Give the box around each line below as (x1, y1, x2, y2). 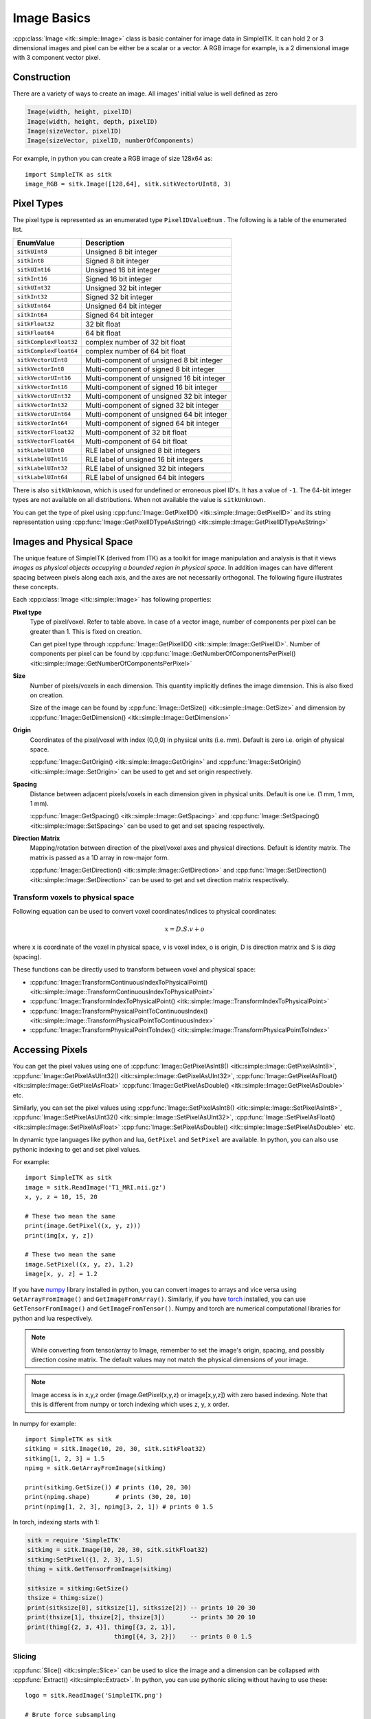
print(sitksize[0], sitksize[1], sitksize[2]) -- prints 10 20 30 (27, 1603, 256, 1612)
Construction (12, 72, 71, 83)
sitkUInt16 (16, 266, 52, 274)
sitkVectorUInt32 (16, 393, 71, 400)
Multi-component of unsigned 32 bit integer (85, 391, 227, 401)
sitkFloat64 (16, 329, 54, 337)
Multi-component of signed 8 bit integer (85, 364, 215, 374)
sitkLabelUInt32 (16, 465, 68, 472)
